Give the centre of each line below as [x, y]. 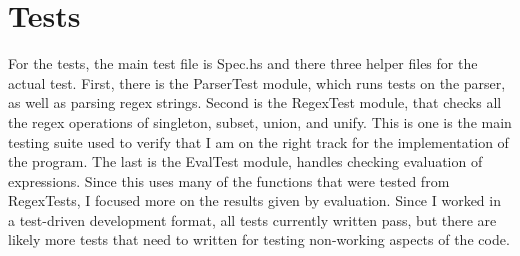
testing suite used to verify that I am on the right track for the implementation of [258, 141]
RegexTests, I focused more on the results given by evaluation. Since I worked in [254, 200]
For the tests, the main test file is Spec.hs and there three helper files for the [243, 63]
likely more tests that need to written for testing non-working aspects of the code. [259, 239]
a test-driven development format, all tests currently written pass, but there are [252, 219]
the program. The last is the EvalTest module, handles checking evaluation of [245, 161]
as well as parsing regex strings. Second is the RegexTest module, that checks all [255, 102]
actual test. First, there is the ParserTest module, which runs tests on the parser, [257, 82]
